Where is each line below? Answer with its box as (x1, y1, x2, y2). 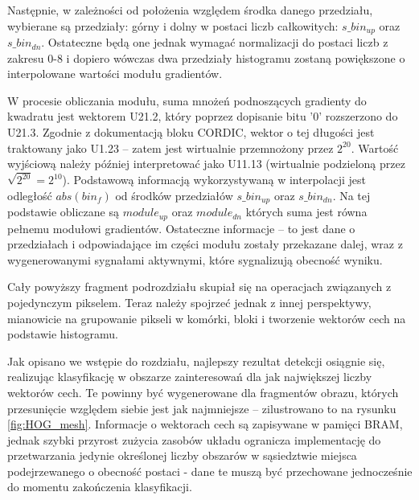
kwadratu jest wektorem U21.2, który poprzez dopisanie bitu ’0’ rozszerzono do (7, 108, 398, 125)
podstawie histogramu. (7, 326, 118, 342)
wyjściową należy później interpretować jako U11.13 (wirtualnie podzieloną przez (7, 155, 405, 172)
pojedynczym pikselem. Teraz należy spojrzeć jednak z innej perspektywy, (7, 293, 372, 310)
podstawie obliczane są (7, 203, 119, 220)
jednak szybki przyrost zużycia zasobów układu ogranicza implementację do (7, 431, 381, 448)
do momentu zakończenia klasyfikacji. (7, 478, 192, 495)
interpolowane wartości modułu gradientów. (7, 65, 223, 82)
